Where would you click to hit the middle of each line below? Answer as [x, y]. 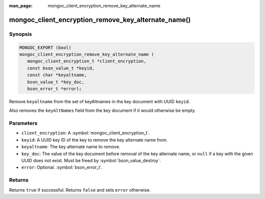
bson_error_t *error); [54, 89]
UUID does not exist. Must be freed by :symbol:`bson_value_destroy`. [91, 160]
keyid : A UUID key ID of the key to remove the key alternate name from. [94, 140]
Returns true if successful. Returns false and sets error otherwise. [80, 190]
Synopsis [20, 34]
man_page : [21, 6]
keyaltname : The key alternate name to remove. [71, 147]
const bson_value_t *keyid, [61, 68]
